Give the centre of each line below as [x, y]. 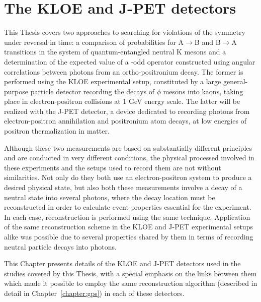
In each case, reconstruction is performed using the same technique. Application [127, 217]
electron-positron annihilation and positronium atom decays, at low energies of [125, 121]
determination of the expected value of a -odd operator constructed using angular [130, 61]
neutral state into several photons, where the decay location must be [110, 197]
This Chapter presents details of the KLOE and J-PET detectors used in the [122, 263]
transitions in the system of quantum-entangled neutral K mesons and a [115, 52]
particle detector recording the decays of [93, 91]
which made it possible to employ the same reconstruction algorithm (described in [131, 283]
